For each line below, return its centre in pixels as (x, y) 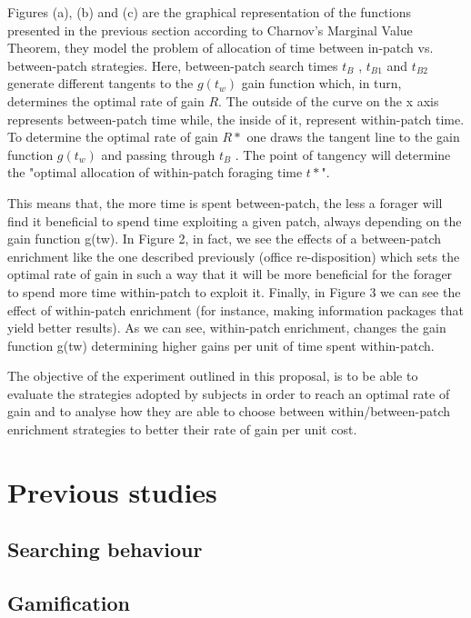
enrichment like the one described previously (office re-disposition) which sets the (234, 256)
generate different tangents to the (100, 83)
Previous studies (112, 491)
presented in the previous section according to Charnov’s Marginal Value (210, 30)
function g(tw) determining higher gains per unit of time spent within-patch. (221, 345)
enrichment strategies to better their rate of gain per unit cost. (182, 429)
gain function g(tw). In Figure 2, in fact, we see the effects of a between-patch (225, 239)
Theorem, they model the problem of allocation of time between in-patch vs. (220, 48)
